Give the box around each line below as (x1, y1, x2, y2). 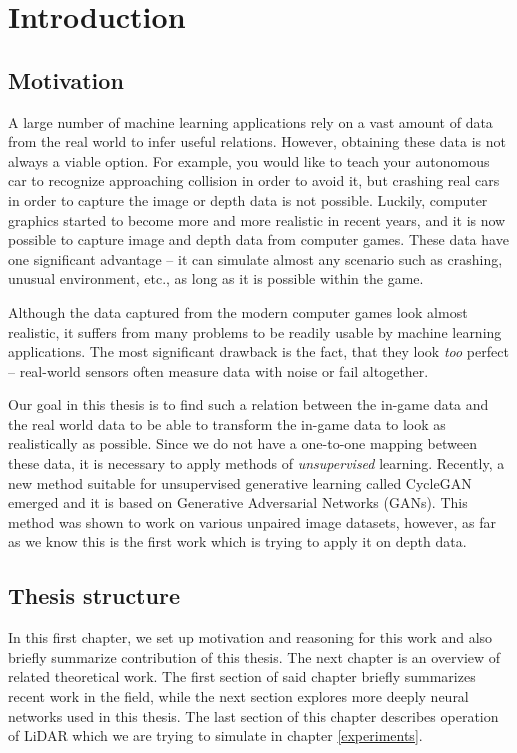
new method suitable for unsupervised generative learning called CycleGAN (8, 472, 472, 493)
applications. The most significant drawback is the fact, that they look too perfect (8, 341, 509, 362)
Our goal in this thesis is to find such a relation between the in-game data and (8, 394, 489, 415)
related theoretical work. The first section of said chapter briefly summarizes (8, 666, 476, 687)
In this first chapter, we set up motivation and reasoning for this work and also (8, 627, 493, 648)
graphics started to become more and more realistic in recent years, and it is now (8, 209, 506, 230)
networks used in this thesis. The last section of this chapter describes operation (8, 705, 499, 726)
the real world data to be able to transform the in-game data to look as (8, 413, 446, 434)
